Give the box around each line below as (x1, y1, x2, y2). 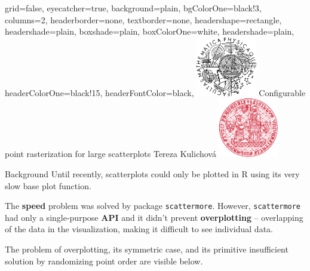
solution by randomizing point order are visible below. (5, 254, 203, 267)
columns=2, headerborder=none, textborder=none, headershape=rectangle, (5, 13, 282, 26)
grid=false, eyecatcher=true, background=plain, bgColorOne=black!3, (5, 2, 262, 14)
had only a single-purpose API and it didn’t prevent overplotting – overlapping (5, 211, 303, 223)
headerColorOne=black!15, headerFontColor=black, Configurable (5, 86, 306, 98)
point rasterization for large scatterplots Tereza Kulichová (5, 147, 216, 160)
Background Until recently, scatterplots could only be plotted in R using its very (5, 167, 300, 180)
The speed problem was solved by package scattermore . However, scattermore (5, 199, 301, 212)
